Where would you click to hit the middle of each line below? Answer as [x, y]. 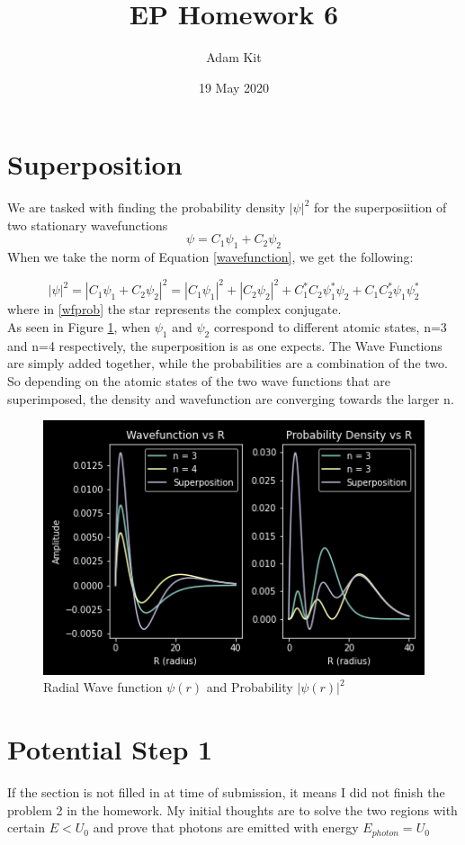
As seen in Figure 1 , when [79, 326]
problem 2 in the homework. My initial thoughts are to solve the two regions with [232, 809]
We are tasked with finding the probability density [147, 207]
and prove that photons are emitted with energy [226, 827]
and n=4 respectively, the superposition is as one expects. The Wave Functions [225, 345]
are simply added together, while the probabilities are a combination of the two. [228, 363]
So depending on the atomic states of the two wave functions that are [199, 380]
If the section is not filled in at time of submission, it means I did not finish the [226, 792]
